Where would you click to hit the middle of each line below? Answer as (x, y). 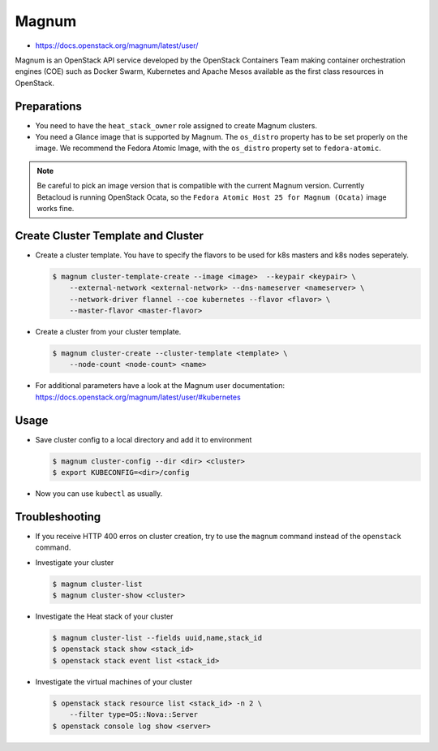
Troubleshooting (58, 517)
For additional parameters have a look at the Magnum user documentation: (160, 386)
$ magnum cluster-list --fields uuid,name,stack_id (157, 638)
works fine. (56, 208)
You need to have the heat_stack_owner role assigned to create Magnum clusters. (176, 125)
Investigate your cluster (75, 562)
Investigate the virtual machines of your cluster (114, 681)
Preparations (49, 106)
